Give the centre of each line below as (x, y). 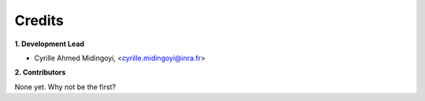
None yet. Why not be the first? (65, 87)
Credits (39, 20)
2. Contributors (40, 72)
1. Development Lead (50, 44)
